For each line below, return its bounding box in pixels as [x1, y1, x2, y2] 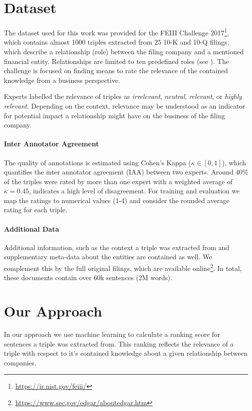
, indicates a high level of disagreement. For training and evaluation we [29, 186, 240, 196]
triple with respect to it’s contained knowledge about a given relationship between [4, 348, 248, 358]
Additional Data [4, 223, 59, 234]
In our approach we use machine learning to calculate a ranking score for [4, 329, 220, 339]
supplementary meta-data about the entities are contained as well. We [4, 252, 212, 262]
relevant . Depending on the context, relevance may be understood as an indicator [4, 100, 245, 111]
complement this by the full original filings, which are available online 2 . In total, [4, 262, 242, 273]
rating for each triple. [4, 205, 67, 215]
